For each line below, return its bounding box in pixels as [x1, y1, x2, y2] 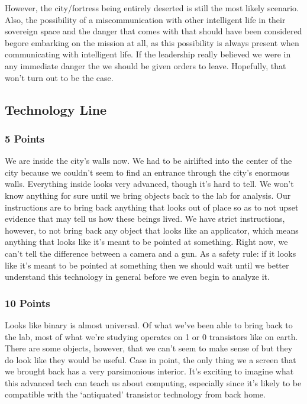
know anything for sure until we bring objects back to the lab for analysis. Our [5, 189, 291, 201]
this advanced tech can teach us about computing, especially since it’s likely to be [5, 376, 302, 389]
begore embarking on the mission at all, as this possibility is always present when [5, 36, 299, 49]
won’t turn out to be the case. [5, 71, 114, 83]
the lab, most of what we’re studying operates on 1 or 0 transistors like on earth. [5, 330, 298, 342]
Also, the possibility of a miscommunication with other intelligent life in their [5, 13, 286, 25]
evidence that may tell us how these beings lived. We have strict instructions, [5, 212, 285, 225]
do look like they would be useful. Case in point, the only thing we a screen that [5, 353, 296, 366]
